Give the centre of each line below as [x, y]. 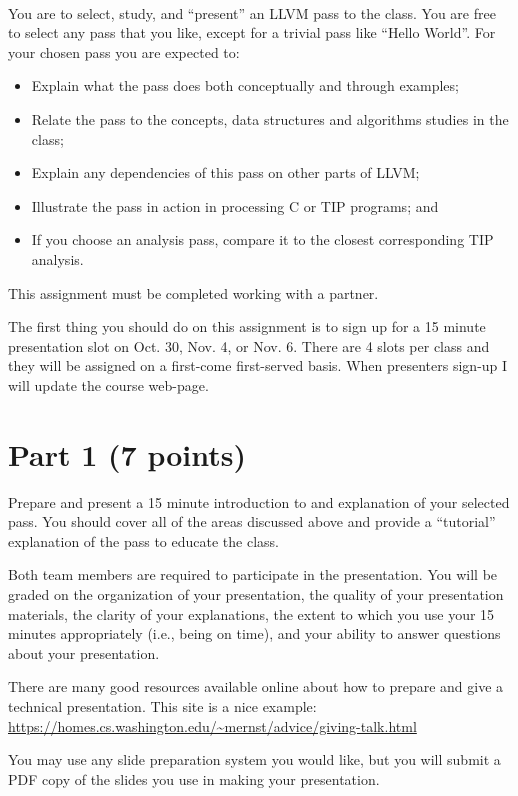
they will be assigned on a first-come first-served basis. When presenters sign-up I [258, 365]
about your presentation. [84, 652]
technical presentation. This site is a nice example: [162, 705]
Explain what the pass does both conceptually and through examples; [245, 85]
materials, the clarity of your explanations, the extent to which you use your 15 [251, 613]
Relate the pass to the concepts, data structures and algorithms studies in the [270, 118]
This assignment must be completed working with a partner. [193, 292]
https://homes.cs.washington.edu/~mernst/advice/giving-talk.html [212, 725]
